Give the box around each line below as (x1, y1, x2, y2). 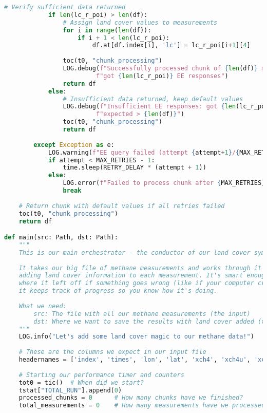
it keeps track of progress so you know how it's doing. (18, 287, 218, 295)
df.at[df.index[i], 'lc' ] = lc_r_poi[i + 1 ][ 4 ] (92, 42, 251, 49)
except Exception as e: (33, 141, 115, 148)
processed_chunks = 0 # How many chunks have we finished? (18, 394, 243, 402)
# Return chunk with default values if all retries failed (18, 202, 225, 210)
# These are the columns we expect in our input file (18, 348, 206, 356)
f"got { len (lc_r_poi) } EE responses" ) (96, 72, 228, 80)
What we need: (18, 302, 67, 310)
